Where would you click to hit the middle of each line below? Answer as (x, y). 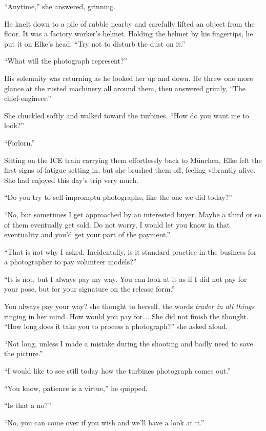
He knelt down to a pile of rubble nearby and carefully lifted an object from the (129, 23)
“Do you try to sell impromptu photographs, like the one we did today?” (118, 197)
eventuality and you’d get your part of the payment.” (87, 234)
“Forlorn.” (19, 142)
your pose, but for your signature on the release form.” (89, 289)
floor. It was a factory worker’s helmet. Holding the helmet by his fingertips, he (129, 34)
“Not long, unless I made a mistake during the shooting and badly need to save (129, 343)
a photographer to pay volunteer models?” (70, 262)
